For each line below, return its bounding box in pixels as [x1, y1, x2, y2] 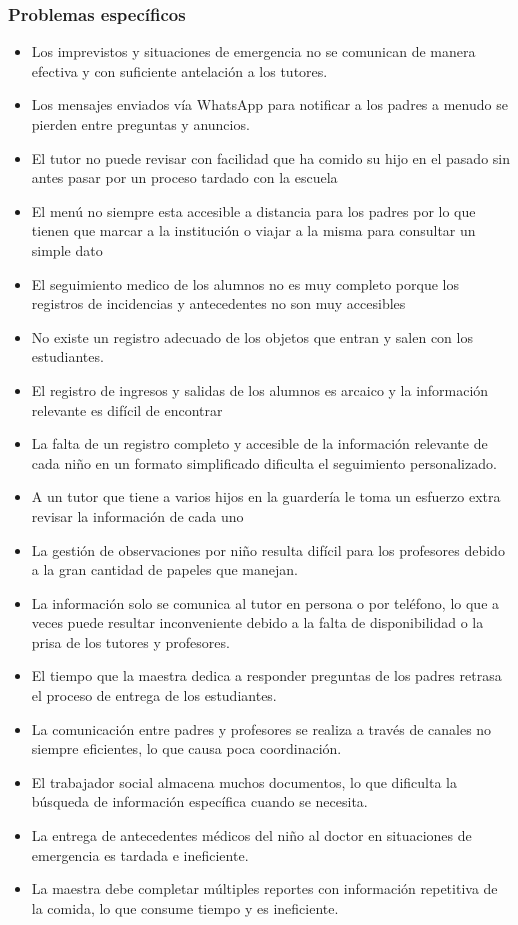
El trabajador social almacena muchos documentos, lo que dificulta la [31, 771, 457, 792]
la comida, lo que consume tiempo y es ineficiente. [31, 897, 339, 918]
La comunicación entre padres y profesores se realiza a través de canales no [31, 718, 492, 739]
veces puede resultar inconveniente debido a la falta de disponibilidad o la [31, 612, 484, 633]
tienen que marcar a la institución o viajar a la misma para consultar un [31, 220, 476, 241]
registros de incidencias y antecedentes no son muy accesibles [31, 293, 406, 314]
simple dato [31, 239, 103, 260]
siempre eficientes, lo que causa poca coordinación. [31, 738, 342, 759]
